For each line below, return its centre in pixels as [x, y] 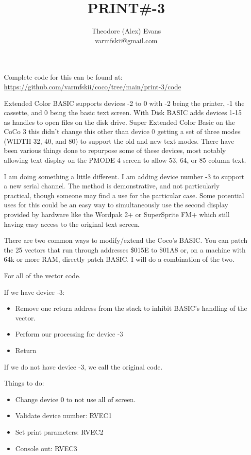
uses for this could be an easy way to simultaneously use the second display [116, 205]
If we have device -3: [34, 292]
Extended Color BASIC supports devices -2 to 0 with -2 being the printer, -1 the [124, 103]
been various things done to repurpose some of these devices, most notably [115, 150]
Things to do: [24, 383]
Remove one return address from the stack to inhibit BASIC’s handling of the [131, 308]
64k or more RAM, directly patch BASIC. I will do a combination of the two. [119, 259]
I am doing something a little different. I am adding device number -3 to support [124, 176]
